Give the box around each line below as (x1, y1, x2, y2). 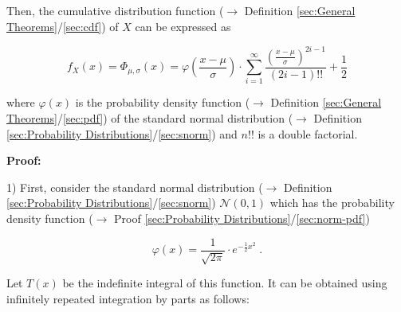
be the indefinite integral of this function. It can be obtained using (62, 275, 387, 291)
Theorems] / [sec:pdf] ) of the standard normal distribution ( (6, 110, 293, 127)
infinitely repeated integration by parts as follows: (6, 290, 250, 306)
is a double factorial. (258, 125, 358, 142)
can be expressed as (135, 18, 231, 34)
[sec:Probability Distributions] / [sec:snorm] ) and (6, 125, 238, 142)
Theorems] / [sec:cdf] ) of (6, 18, 119, 34)
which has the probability (269, 194, 395, 211)
